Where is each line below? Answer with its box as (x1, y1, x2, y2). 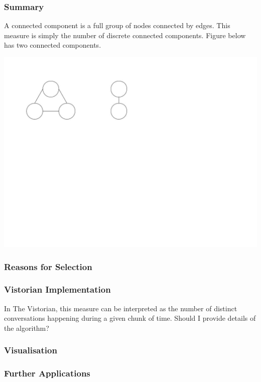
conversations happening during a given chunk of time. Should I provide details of (4, 313, 256, 323)
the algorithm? (4, 322, 49, 333)
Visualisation (4, 344, 57, 356)
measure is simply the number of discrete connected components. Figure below (4, 30, 246, 40)
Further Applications (4, 367, 90, 379)
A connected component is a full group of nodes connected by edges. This (4, 20, 230, 31)
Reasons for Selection (4, 260, 92, 273)
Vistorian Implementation (4, 283, 111, 296)
